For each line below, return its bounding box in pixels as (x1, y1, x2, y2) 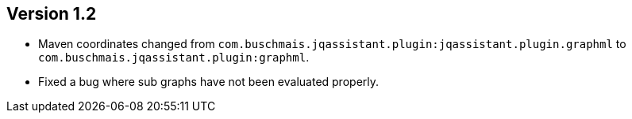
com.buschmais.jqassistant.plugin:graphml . (38, 50, 310, 65)
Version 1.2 (6, 4, 97, 24)
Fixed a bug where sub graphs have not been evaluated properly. (38, 75, 380, 89)
